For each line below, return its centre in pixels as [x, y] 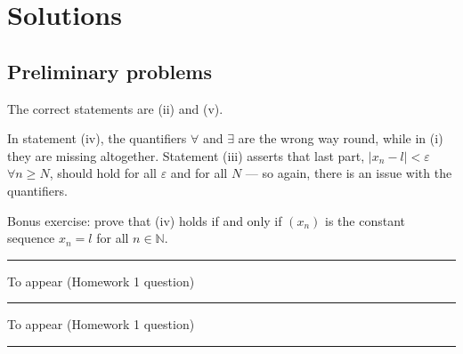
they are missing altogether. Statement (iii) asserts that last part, [186, 155]
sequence [31, 238]
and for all [199, 173]
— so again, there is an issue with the [349, 173]
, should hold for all [103, 173]
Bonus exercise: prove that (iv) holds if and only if [145, 220]
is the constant [365, 220]
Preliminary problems [110, 71]
